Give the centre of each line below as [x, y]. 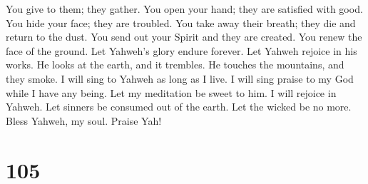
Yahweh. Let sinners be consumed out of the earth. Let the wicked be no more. [179, 107]
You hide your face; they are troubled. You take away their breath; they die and [181, 22]
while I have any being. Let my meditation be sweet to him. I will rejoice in [171, 92]
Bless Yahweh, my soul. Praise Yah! [84, 120]
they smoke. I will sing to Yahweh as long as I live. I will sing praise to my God [180, 78]
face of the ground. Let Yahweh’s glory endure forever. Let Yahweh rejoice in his [182, 50]
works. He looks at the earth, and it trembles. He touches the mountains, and [175, 65]
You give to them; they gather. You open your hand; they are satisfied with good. [184, 9]
